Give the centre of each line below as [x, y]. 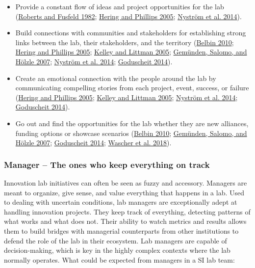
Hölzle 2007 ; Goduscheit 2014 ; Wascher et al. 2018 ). [93, 143]
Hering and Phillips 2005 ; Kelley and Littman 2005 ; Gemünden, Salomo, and [131, 52]
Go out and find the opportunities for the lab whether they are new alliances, [132, 123]
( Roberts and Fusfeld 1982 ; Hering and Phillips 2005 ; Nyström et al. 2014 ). [128, 16]
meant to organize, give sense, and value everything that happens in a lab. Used [124, 192]
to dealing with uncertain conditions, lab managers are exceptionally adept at [121, 202]
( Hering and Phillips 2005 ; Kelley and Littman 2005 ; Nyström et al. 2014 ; [127, 97]
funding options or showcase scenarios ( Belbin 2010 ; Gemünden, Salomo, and [131, 133]
